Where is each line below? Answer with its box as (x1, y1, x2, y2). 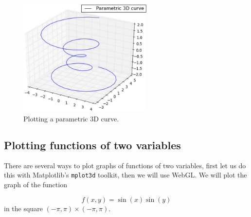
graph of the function (4, 179, 67, 189)
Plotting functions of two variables (4, 137, 181, 152)
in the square (4, 203, 43, 213)
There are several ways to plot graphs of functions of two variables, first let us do (4, 160, 246, 170)
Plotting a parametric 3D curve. (23, 113, 119, 123)
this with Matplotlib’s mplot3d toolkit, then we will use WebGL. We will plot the (4, 170, 247, 180)
